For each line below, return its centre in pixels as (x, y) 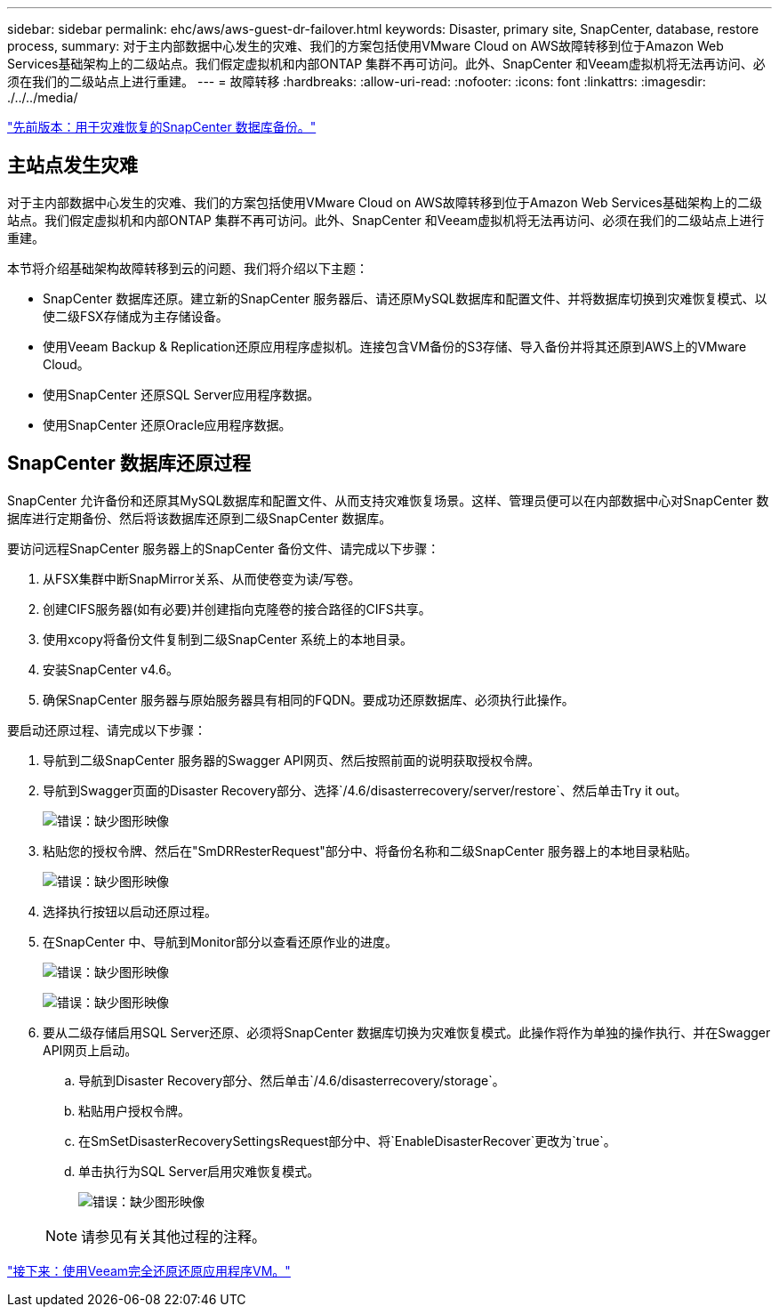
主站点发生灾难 (72, 165)
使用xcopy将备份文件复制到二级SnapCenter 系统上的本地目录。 (228, 639)
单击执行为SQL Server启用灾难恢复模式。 (199, 1171)
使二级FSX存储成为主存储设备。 (136, 316)
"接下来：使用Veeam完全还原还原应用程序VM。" (149, 1270)
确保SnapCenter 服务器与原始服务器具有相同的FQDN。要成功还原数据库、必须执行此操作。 (309, 699)
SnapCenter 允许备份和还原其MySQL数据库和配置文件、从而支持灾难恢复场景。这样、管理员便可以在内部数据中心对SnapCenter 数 (388, 500)
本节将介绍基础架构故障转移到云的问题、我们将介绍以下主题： (188, 268)
